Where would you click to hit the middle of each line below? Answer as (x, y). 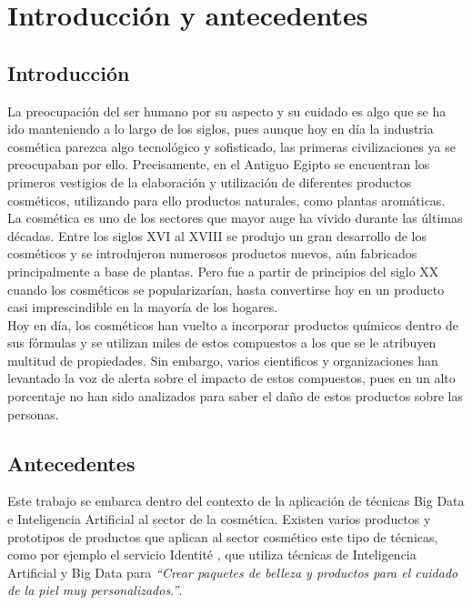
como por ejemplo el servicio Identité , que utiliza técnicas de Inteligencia (212, 555)
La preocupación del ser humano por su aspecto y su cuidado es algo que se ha (227, 111)
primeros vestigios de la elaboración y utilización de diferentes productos (210, 181)
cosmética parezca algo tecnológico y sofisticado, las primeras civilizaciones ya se (231, 146)
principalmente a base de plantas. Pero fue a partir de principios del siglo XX (223, 271)
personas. (33, 413)
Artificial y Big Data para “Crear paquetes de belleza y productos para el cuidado (233, 572)
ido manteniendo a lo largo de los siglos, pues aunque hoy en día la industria (221, 129)
